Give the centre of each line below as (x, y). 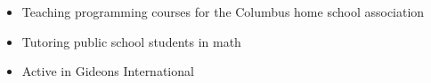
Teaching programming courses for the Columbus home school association (223, 11)
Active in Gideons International (108, 71)
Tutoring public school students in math (131, 41)
